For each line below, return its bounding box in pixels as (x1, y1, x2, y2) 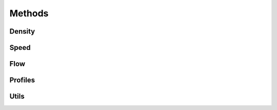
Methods (9, 8, 49, 19)
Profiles (9, 76, 35, 85)
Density (9, 27, 35, 36)
